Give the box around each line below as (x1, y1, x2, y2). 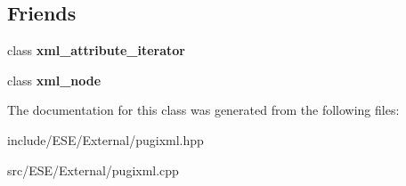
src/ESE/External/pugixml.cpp (7, 160, 179, 179)
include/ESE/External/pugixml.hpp (7, 130, 204, 149)
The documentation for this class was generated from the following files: (7, 101, 400, 119)
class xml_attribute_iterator (7, 41, 185, 60)
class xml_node (7, 70, 101, 89)
